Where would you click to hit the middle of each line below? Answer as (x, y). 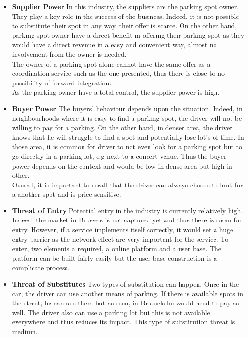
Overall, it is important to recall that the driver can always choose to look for (127, 184)
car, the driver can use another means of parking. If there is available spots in (128, 293)
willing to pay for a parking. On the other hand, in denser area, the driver (122, 127)
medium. (25, 331)
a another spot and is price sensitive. (66, 194)
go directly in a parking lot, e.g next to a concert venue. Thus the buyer (119, 156)
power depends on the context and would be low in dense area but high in (122, 165)
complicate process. (41, 267)
